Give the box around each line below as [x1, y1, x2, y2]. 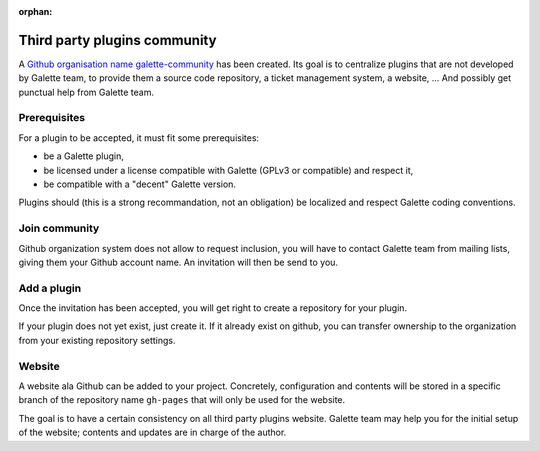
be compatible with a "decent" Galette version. [43, 178, 237, 190]
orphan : [18, 6, 53, 17]
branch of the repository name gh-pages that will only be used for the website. [18, 394, 346, 406]
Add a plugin [18, 281, 82, 295]
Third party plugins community [18, 31, 217, 49]
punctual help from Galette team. [18, 86, 155, 98]
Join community [18, 221, 100, 235]
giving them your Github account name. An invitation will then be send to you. [18, 256, 339, 268]
